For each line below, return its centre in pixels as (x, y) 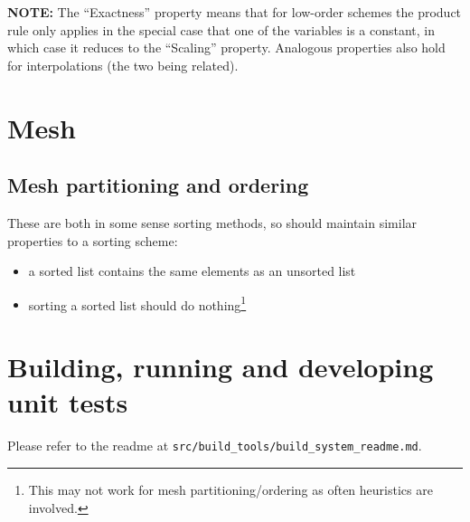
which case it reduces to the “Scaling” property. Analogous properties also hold (226, 47)
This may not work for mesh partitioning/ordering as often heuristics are (230, 489)
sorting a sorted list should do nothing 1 (137, 303)
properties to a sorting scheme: (93, 240)
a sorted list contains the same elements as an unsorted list (192, 271)
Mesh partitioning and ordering (158, 185)
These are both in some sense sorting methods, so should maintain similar (212, 222)
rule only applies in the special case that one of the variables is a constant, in (221, 29)
